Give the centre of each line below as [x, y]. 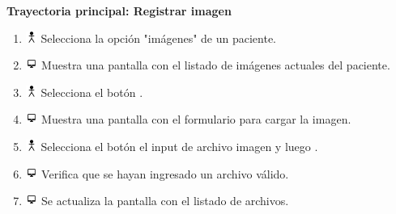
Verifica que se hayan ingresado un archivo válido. [165, 173]
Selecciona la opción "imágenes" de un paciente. [158, 38]
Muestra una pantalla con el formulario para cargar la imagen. [196, 119]
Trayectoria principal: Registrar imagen [119, 10]
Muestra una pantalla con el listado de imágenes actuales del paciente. [216, 65]
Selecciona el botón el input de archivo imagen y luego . [179, 146]
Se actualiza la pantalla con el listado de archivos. [165, 201]
